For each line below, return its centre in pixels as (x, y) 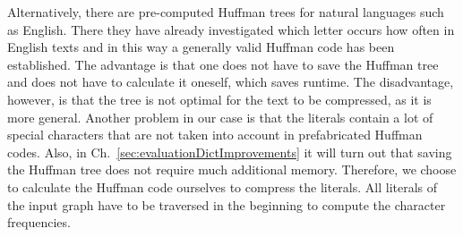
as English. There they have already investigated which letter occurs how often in (231, 29)
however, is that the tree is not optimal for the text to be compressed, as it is (219, 99)
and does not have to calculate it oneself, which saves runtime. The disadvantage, (231, 82)
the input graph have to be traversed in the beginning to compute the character (227, 204)
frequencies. (39, 222)
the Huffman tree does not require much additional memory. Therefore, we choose (232, 169)
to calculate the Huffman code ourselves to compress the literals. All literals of (223, 186)
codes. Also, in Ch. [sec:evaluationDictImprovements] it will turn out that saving (230, 152)
